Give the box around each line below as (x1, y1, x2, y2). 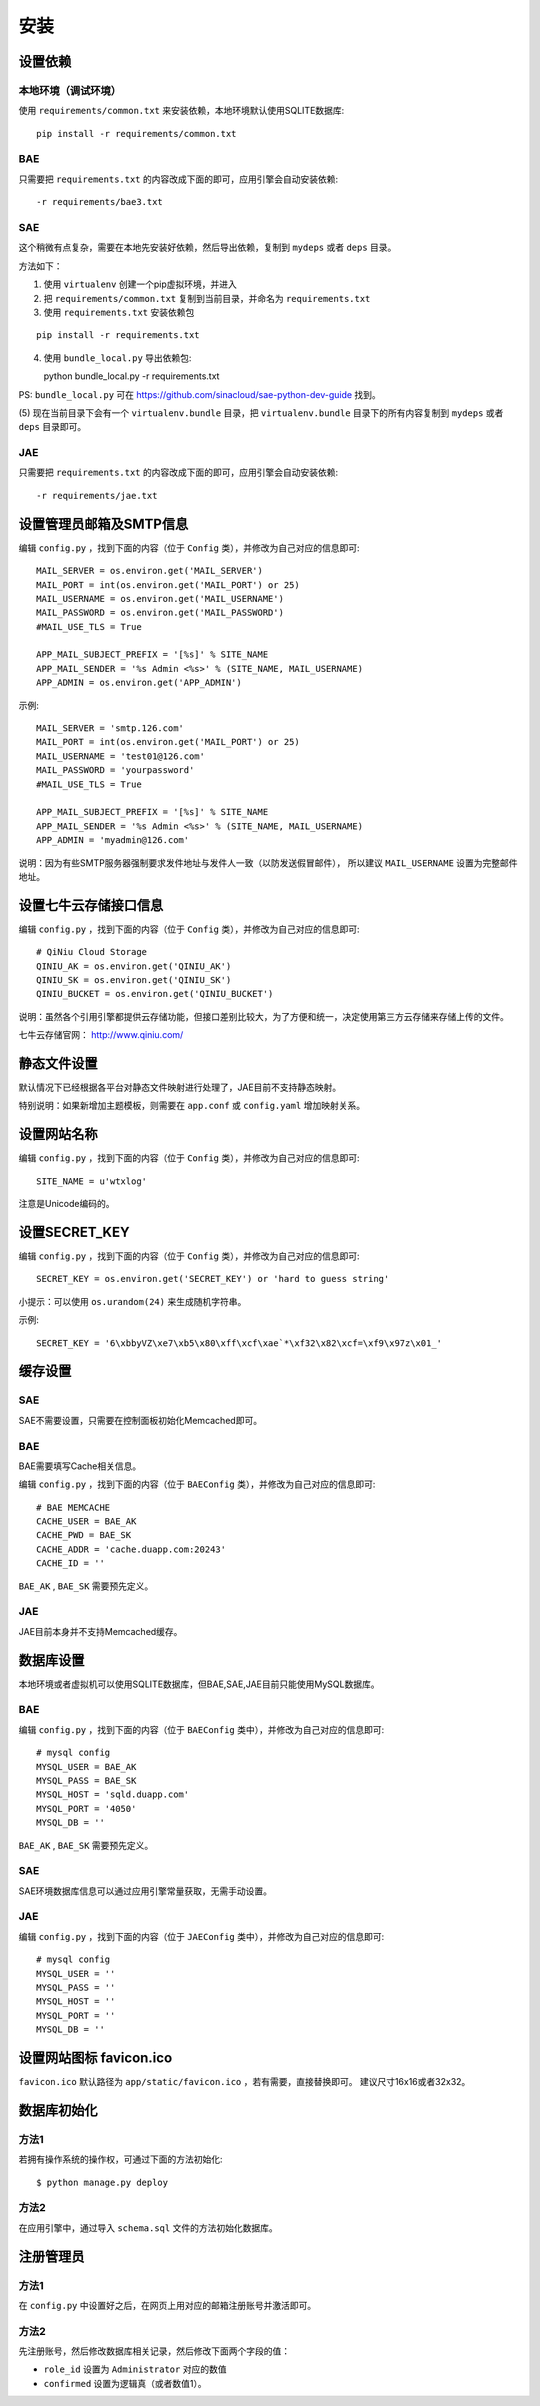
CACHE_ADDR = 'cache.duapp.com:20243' (36, 1543, 227, 1555)
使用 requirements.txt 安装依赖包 (43, 306, 195, 318)
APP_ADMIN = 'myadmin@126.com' (36, 835, 190, 846)
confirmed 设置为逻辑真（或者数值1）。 (43, 2377, 207, 2389)
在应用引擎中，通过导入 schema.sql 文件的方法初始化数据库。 (18, 2221, 279, 2234)
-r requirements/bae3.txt (36, 196, 164, 208)
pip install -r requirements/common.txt (36, 128, 237, 139)
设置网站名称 (18, 1126, 98, 1143)
